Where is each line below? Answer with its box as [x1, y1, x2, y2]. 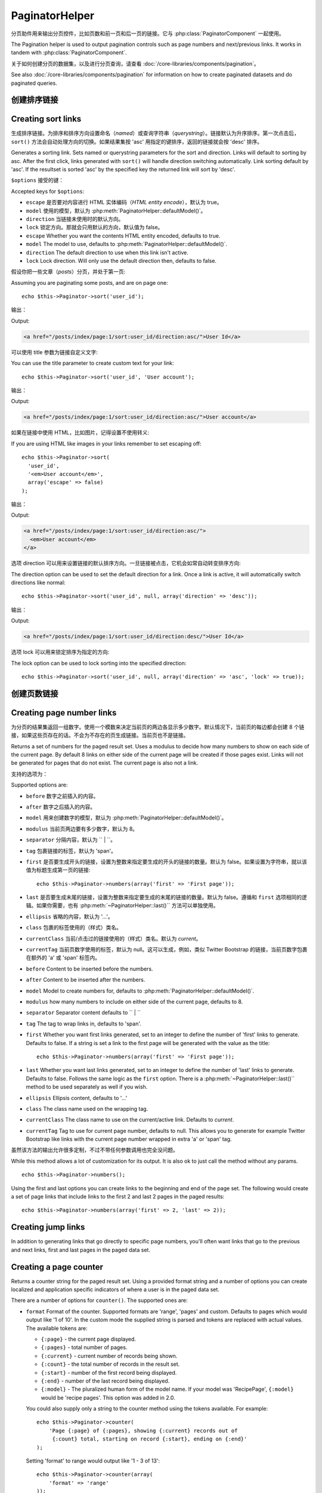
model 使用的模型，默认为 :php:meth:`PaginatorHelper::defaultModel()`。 [26, 207, 206, 214]
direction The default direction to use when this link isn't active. [26, 248, 189, 256]
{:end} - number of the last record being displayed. [41, 1377, 170, 1384]
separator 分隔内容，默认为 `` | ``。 [26, 836, 116, 843]
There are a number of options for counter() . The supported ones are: [11, 1297, 188, 1304]
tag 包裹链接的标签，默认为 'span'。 [26, 847, 116, 854]
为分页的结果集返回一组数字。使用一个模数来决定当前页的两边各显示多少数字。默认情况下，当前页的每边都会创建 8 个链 [11, 723, 305, 730]
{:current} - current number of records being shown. [41, 1352, 178, 1359]
